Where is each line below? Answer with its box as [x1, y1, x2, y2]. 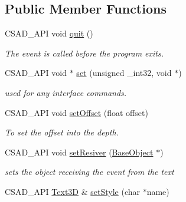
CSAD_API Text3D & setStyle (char [5, 185, 141, 197]
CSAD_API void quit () [5, 27, 93, 39]
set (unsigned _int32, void [76, 67, 172, 79]
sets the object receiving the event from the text [5, 165, 174, 178]
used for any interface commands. [5, 86, 127, 98]
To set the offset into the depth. [5, 126, 119, 138]
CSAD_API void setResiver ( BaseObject [5, 145, 154, 158]
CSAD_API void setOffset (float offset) [5, 106, 148, 118]
